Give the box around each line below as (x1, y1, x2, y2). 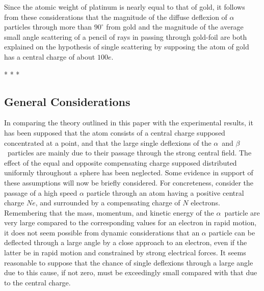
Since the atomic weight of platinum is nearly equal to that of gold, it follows (4, 2, 245, 12)
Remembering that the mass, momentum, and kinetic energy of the (4, 207, 214, 218)
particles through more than (4, 21, 92, 32)
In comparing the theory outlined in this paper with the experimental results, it (4, 117, 253, 128)
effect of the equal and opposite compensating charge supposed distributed (4, 157, 237, 168)
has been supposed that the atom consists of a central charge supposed (4, 127, 225, 138)
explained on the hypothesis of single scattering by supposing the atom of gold (4, 41, 249, 52)
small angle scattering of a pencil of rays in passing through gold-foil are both (4, 31, 247, 42)
